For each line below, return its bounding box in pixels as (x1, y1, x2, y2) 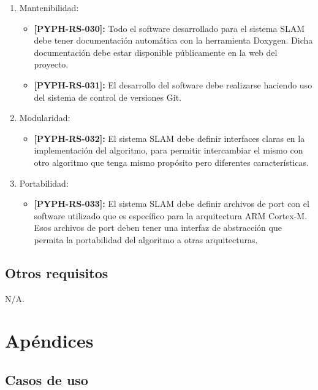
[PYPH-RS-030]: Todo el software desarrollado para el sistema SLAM (34, 21, 305, 34)
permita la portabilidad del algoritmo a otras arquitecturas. (34, 233, 258, 246)
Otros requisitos (5, 263, 108, 282)
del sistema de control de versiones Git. (34, 90, 181, 103)
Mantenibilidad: (19, 1, 79, 14)
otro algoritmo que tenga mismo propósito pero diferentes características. (34, 155, 309, 168)
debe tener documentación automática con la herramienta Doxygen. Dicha (34, 34, 313, 47)
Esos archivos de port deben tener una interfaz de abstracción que (34, 221, 282, 234)
